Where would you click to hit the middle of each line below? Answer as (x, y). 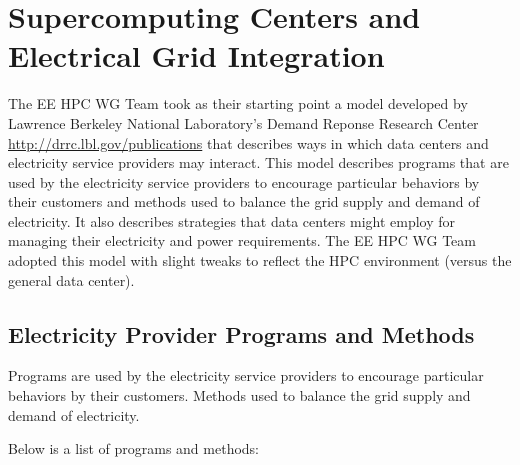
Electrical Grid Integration (196, 55)
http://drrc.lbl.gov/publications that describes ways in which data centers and (248, 142)
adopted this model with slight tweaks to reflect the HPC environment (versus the (260, 260)
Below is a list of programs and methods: (134, 448)
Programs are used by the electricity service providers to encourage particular (246, 375)
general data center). (71, 279)
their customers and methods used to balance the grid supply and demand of (244, 201)
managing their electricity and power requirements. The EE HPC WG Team (242, 240)
